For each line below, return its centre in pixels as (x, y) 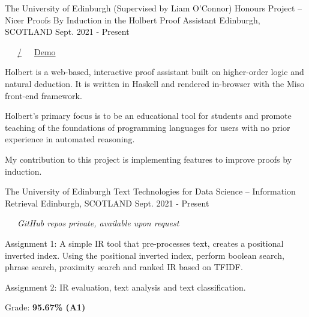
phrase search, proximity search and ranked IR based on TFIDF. (124, 267)
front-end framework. (43, 95)
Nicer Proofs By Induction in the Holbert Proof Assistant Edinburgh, (133, 20)
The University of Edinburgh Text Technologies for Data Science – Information (150, 191)
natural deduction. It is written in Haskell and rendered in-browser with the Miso (155, 83)
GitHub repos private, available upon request (98, 223)
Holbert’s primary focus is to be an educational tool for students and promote (148, 116)
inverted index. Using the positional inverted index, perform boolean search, (145, 255)
